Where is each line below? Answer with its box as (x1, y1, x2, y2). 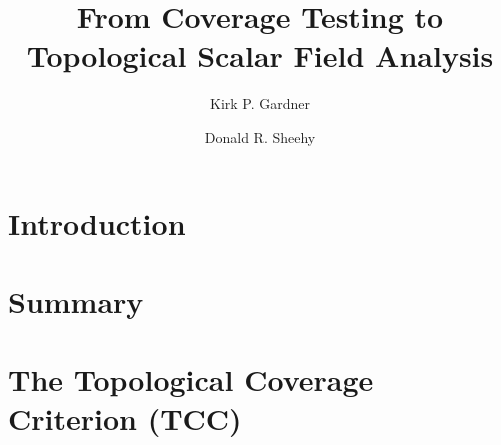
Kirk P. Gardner (209, 93, 310, 114)
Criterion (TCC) (8, 398, 242, 439)
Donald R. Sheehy (204, 126, 316, 147)
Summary (8, 280, 144, 321)
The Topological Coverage (8, 359, 374, 400)
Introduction (8, 202, 186, 243)
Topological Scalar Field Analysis (26, 35, 494, 76)
